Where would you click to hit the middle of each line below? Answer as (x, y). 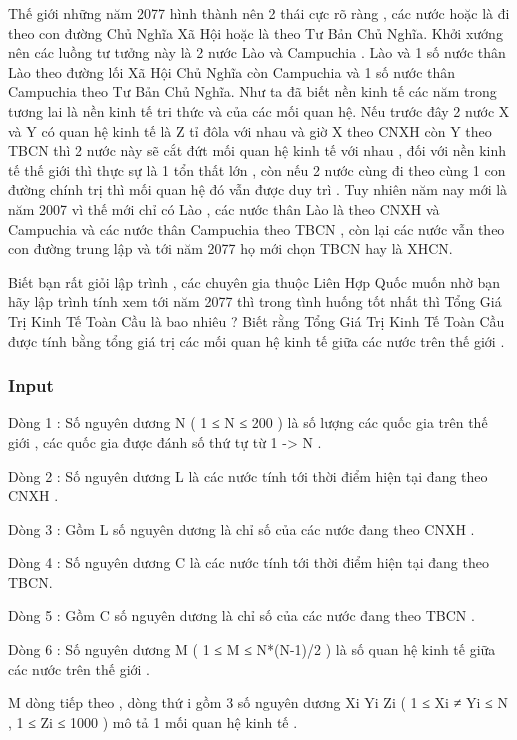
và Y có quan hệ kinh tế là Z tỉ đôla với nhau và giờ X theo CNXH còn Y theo (250, 130)
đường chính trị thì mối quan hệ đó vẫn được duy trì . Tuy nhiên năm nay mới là (258, 189)
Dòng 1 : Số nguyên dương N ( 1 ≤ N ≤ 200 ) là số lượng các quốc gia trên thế (248, 422)
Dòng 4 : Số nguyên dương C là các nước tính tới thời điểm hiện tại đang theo (248, 562)
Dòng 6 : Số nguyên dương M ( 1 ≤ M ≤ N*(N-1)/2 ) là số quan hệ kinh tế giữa (252, 649)
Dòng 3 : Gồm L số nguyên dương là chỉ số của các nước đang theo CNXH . (241, 528)
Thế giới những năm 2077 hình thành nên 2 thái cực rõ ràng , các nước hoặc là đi (259, 13)
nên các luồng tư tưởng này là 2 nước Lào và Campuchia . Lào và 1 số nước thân (257, 52)
